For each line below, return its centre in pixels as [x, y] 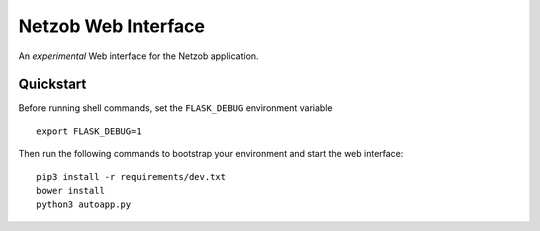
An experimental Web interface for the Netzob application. [138, 56]
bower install [70, 191]
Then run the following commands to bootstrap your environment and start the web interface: [211, 154]
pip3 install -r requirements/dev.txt [131, 176]
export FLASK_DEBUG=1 [89, 131]
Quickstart [52, 84]
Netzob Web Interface [111, 26]
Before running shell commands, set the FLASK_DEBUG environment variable [175, 108]
